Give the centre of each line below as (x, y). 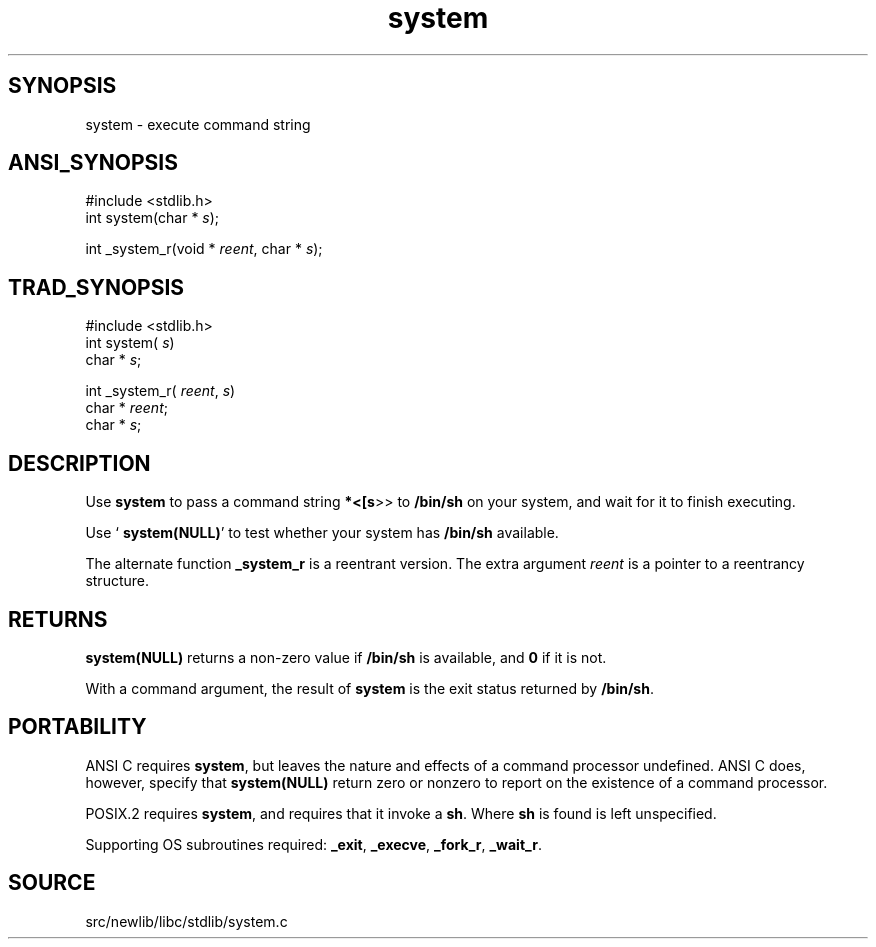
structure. (117, 581)
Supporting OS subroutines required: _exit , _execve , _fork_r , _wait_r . (313, 844)
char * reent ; (126, 408)
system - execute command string (198, 124)
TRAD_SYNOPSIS (96, 287)
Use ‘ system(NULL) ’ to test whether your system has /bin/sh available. (322, 533)
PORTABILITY (77, 727)
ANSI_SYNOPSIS (93, 163)
